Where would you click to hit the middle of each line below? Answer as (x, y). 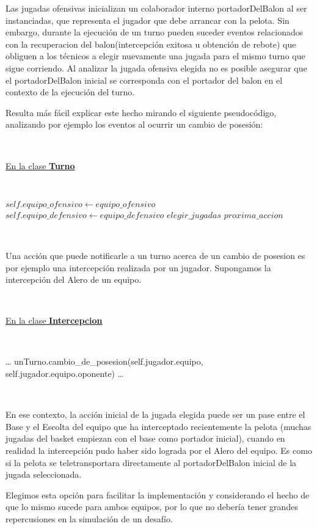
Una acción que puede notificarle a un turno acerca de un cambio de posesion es (155, 255)
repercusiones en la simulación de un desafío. (89, 519)
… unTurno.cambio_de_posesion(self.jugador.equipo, (104, 361)
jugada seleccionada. (44, 474)
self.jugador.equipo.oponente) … (65, 374)
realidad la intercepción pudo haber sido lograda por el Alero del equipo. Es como (159, 451)
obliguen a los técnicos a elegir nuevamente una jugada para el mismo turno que (155, 56)
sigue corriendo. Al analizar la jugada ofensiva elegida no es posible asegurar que (156, 67)
